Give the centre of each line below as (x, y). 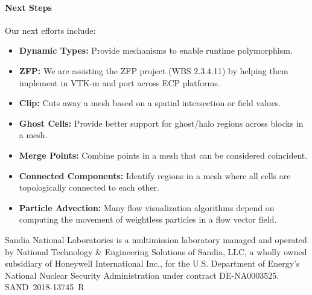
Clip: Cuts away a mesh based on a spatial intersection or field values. (150, 103)
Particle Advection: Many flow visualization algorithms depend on (147, 207)
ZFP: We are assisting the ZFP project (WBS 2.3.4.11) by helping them (154, 70)
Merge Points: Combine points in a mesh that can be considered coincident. (163, 155)
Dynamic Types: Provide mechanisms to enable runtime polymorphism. (156, 50)
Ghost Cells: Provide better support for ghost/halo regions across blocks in (161, 123)
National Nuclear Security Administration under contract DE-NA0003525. (142, 275)
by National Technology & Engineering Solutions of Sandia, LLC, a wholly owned (156, 251)
